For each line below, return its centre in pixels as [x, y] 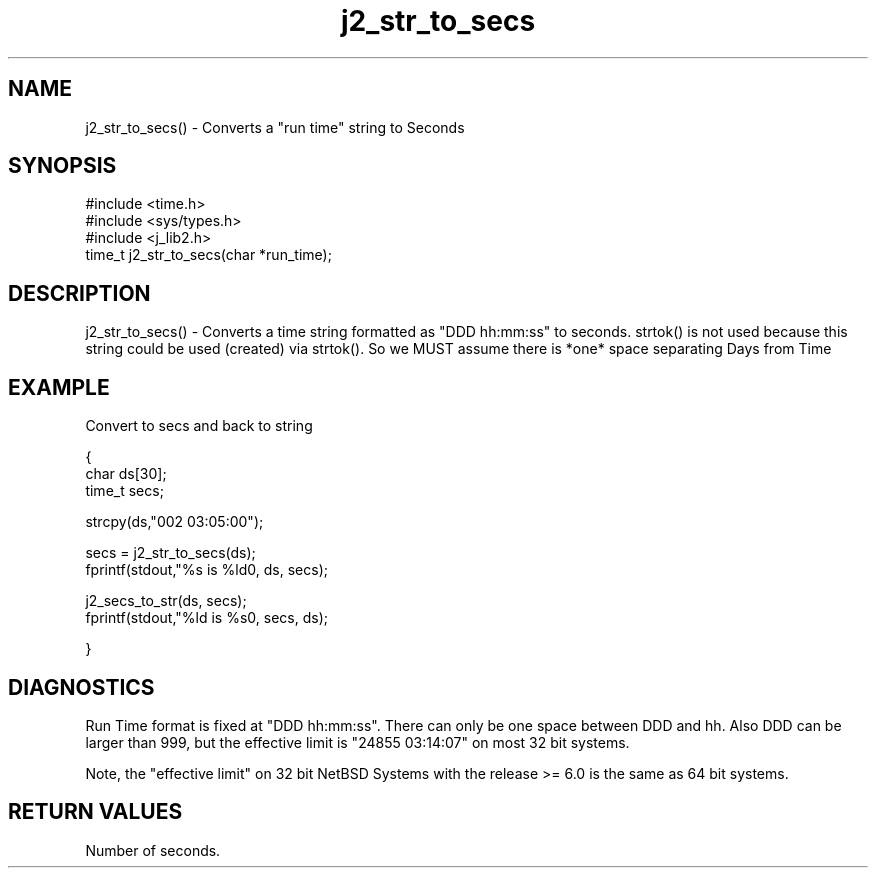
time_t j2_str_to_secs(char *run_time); [208, 255]
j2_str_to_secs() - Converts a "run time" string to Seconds [275, 127]
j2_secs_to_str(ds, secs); [166, 601]
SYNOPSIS [62, 166]
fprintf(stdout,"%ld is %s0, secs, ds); [206, 618]
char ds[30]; [126, 474]
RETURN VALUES [95, 812]
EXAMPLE [59, 387]
